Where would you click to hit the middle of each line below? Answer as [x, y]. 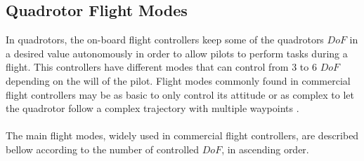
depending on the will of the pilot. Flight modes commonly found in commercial [178, 80]
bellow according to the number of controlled [103, 149]
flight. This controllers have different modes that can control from [147, 67]
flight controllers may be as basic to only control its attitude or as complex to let [180, 94]
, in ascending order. [265, 149]
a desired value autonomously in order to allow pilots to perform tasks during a [177, 53]
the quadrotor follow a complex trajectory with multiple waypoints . [152, 108]
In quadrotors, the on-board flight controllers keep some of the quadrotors [165, 40]
